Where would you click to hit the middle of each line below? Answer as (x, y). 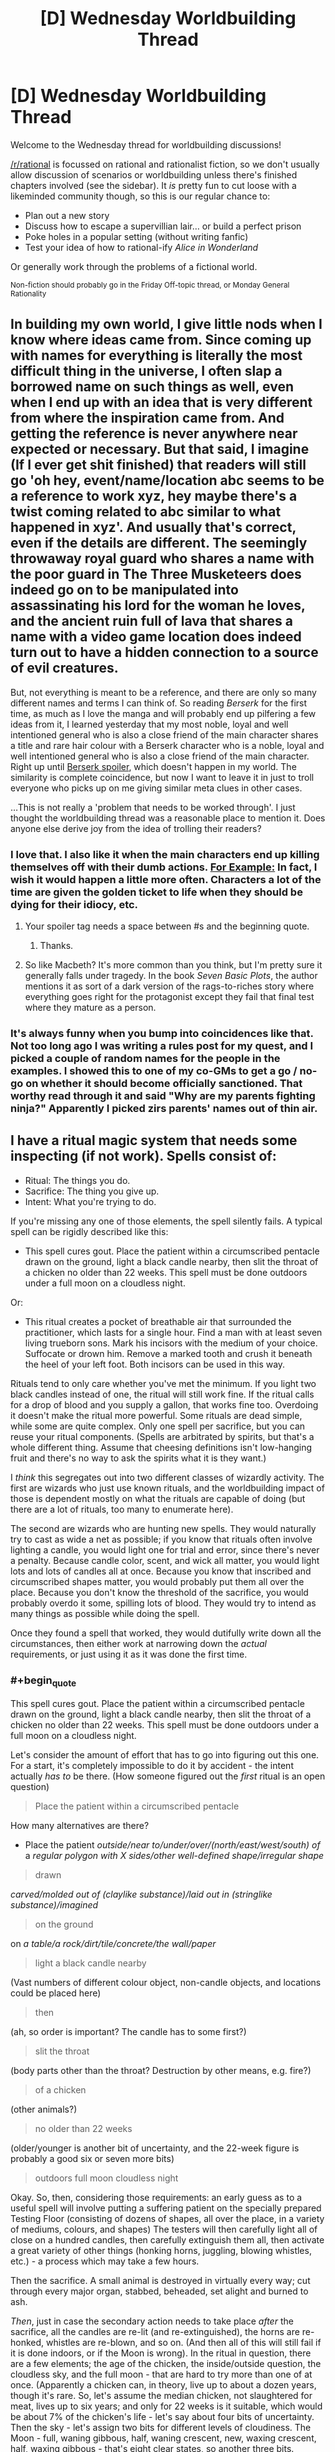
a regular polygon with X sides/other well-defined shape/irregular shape (174, 1856)
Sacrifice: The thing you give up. (92, 1191)
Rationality (28, 293)
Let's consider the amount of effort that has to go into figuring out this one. (165, 1755)
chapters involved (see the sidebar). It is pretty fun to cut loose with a (153, 185)
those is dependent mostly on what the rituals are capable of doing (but (158, 1498)
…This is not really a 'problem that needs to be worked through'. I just (153, 807)
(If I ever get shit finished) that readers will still (158, 465)
